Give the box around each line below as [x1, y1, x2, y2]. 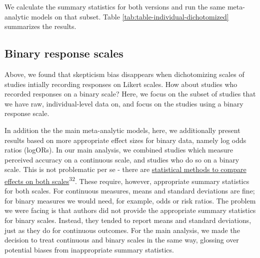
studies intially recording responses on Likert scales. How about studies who [4, 78, 237, 89]
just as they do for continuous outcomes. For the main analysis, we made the [4, 224, 240, 235]
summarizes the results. [4, 21, 76, 31]
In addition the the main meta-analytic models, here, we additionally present [4, 124, 240, 135]
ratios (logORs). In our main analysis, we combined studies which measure [4, 144, 233, 155]
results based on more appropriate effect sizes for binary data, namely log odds [4, 134, 246, 145]
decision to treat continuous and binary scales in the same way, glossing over [4, 234, 239, 245]
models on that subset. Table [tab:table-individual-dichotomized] [31, 11, 229, 21]
